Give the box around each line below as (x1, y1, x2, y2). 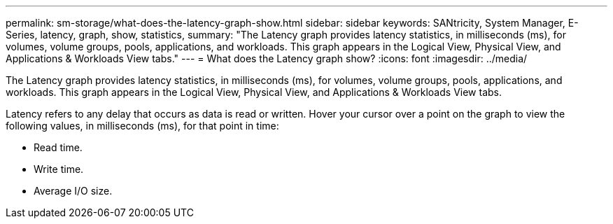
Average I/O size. (34, 185, 113, 197)
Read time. (34, 141, 83, 153)
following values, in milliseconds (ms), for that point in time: (6, 120, 279, 132)
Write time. (34, 163, 84, 175)
